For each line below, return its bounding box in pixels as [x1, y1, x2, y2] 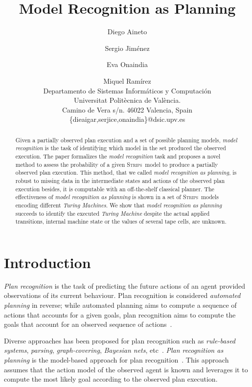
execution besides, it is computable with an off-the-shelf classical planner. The [15, 184, 214, 193]
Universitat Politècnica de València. [73, 95, 181, 105]
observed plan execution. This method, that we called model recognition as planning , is [15, 168, 237, 177]
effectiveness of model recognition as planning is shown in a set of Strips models [15, 193, 219, 201]
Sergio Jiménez [105, 43, 150, 53]
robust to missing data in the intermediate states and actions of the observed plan [15, 176, 225, 184]
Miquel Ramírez [103, 75, 151, 86]
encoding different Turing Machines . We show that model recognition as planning [15, 201, 222, 209]
